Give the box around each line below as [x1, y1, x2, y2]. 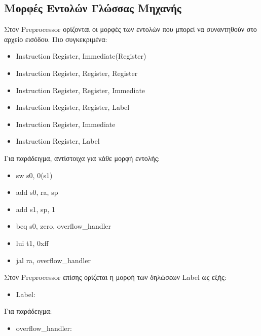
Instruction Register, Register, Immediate [16, 85, 145, 95]
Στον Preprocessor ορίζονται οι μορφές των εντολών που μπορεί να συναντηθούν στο [4, 24, 257, 34]
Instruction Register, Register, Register [16, 67, 138, 78]
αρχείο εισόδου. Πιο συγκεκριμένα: [4, 33, 107, 44]
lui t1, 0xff [16, 237, 49, 248]
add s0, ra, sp [16, 187, 58, 197]
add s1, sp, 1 [16, 203, 55, 214]
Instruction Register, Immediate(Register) [16, 51, 146, 61]
